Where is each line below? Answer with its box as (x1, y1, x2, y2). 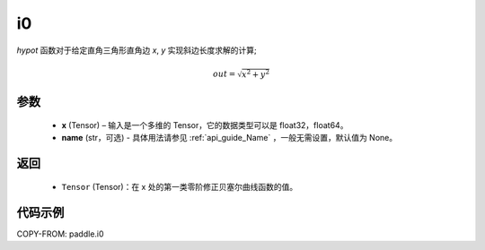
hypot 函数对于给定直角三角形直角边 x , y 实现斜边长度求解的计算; (16, 45, 258, 56)
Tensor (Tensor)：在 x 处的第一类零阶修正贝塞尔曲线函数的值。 (61, 181, 298, 192)
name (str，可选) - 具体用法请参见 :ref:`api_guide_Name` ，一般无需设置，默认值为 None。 (61, 133, 398, 143)
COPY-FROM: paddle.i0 (16, 228, 104, 239)
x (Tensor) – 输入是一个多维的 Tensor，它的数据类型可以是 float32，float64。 (61, 119, 348, 130)
